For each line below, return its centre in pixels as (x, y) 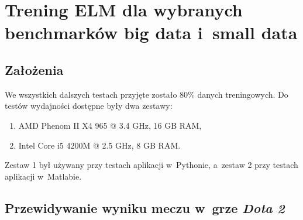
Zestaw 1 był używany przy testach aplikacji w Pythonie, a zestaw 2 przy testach (151, 165)
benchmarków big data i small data (151, 32)
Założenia (34, 69)
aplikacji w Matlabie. (43, 176)
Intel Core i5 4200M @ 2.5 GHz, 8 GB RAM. (99, 145)
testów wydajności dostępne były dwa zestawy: (89, 106)
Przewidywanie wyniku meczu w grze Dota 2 (145, 207)
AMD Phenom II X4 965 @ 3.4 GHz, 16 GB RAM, (110, 125)
